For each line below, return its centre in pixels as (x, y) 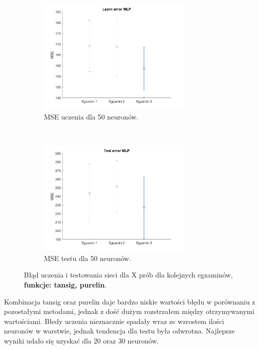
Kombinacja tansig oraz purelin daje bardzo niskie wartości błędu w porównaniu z (130, 301)
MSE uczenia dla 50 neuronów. (91, 116)
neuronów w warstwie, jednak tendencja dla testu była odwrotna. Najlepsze (120, 331)
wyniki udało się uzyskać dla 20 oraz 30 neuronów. (82, 340)
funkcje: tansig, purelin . (65, 284)
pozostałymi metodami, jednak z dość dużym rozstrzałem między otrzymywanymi (129, 311)
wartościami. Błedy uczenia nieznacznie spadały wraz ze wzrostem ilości (114, 321)
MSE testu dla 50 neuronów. (88, 258)
